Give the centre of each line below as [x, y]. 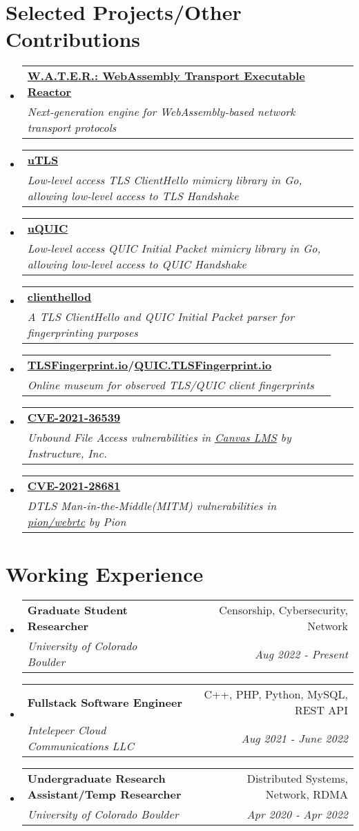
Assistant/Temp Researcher [104, 794]
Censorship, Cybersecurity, [283, 610]
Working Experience [105, 573]
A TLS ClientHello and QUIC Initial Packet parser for [161, 317]
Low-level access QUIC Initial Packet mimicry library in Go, [174, 248]
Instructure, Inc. [67, 453]
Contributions [73, 39]
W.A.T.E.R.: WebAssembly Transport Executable [166, 76]
